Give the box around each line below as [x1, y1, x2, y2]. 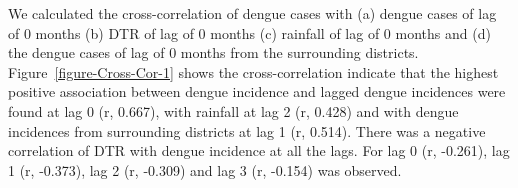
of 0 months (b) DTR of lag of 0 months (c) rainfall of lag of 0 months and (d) [8, 22, 491, 43]
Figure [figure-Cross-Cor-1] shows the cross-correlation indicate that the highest [8, 61, 499, 82]
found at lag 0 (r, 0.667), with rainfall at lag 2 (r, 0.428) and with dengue [8, 100, 459, 121]
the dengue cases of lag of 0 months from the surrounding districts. [8, 42, 419, 63]
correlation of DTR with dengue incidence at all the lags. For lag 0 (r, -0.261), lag [8, 140, 510, 161]
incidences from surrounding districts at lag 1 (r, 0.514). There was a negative [8, 120, 486, 141]
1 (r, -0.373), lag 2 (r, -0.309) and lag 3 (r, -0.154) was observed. [8, 159, 402, 180]
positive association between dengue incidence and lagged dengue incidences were [8, 81, 506, 102]
